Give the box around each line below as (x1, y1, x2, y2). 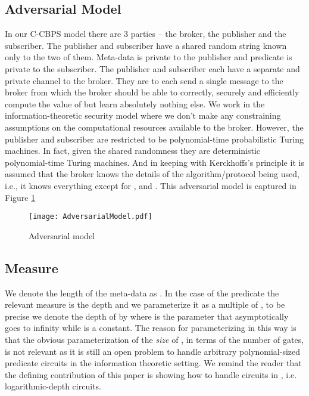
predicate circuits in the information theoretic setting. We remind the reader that (5, 357, 302, 369)
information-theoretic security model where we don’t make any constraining (5, 109, 281, 122)
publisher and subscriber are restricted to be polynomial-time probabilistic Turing (5, 132, 304, 145)
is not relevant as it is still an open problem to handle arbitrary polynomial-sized (5, 345, 301, 357)
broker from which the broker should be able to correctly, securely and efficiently (5, 86, 299, 98)
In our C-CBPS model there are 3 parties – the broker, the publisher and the (5, 27, 286, 40)
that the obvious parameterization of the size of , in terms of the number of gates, (5, 333, 304, 345)
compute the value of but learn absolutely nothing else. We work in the (5, 97, 265, 110)
